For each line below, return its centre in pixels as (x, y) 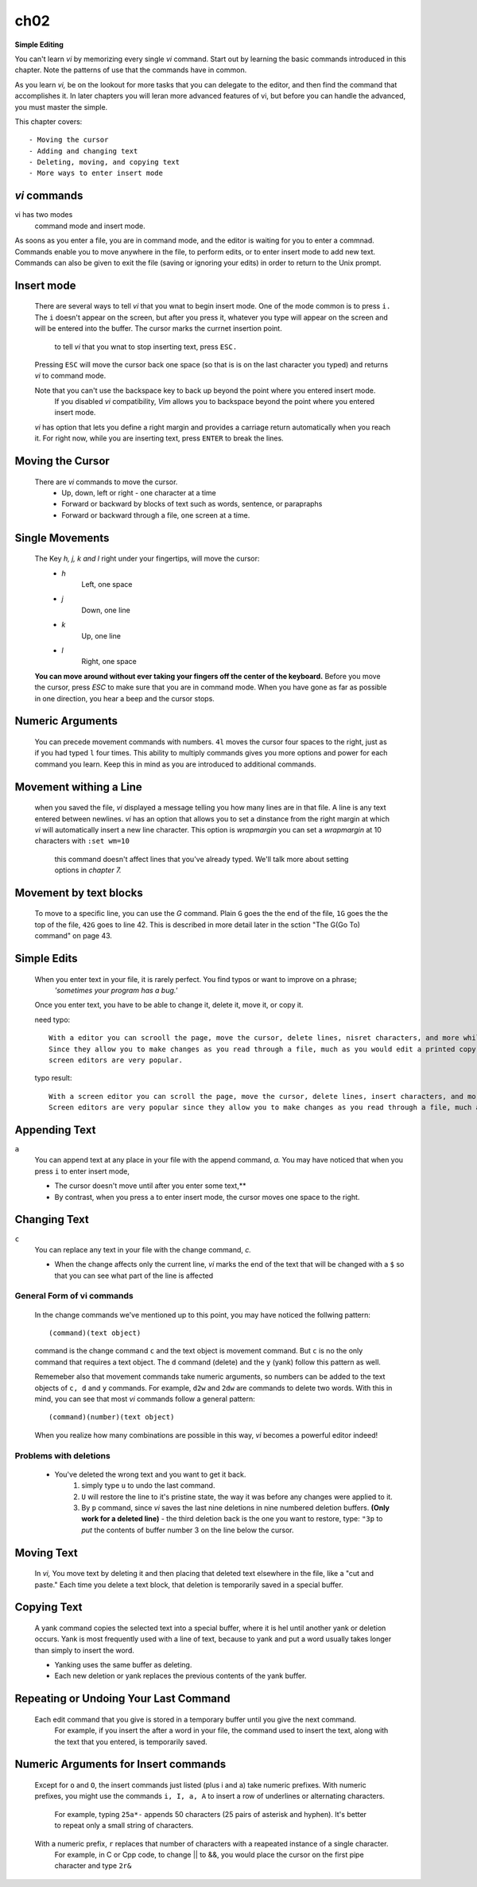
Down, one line (106, 610)
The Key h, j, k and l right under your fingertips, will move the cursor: (147, 559)
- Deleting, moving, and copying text (105, 162)
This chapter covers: (48, 121)
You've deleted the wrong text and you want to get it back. (150, 1474)
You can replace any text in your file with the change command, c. (143, 1249)
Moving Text (47, 1553)
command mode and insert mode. (90, 226)
